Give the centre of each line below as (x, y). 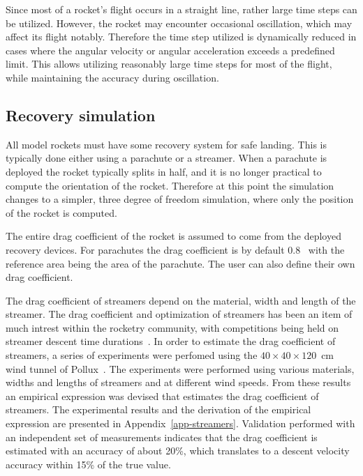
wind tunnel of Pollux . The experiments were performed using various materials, (180, 368)
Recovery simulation (81, 115)
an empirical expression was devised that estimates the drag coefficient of (162, 396)
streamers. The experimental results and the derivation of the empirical (158, 409)
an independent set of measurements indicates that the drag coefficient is (162, 437)
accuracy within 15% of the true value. (88, 464)
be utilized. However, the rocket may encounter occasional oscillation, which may (179, 23)
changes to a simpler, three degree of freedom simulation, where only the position (180, 199)
